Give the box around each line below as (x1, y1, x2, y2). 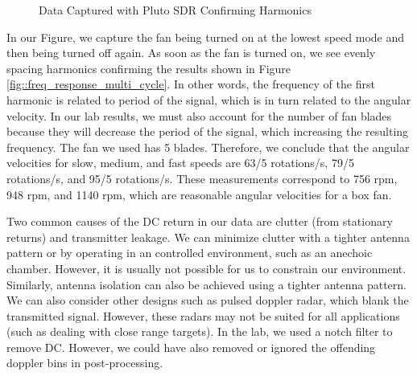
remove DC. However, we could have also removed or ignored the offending (6, 338, 376, 355)
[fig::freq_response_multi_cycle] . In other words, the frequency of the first (6, 76, 375, 92)
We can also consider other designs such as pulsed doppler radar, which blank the (6, 292, 409, 309)
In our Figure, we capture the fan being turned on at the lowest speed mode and (6, 28, 405, 45)
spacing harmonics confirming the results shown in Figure (6, 59, 291, 76)
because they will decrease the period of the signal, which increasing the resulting (6, 123, 409, 140)
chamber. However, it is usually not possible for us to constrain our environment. (6, 260, 407, 276)
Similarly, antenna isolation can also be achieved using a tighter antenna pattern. (6, 276, 407, 292)
